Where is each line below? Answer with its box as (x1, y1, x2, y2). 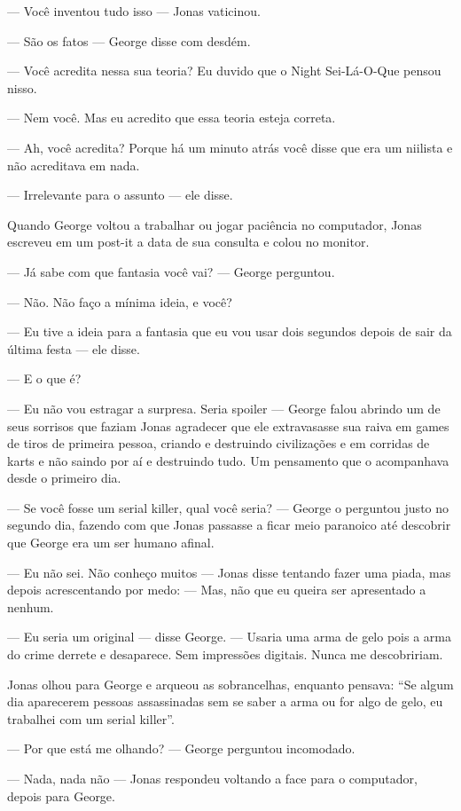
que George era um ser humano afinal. (7, 533, 215, 552)
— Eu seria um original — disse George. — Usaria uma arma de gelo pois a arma (7, 627, 451, 646)
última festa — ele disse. (7, 339, 140, 358)
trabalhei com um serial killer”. (7, 709, 175, 728)
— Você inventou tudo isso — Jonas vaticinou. (7, 2, 261, 20)
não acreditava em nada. (7, 155, 140, 174)
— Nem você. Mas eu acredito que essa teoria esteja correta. (7, 108, 336, 127)
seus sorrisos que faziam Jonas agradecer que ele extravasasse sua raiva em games (7, 416, 449, 435)
